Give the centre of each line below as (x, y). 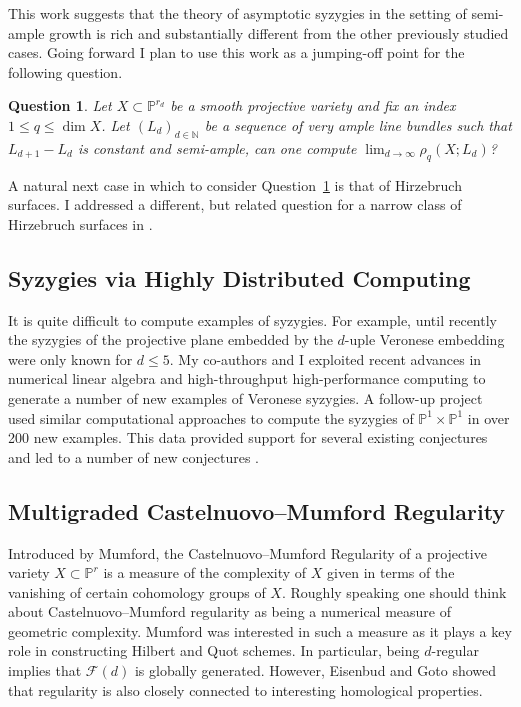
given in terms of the (391, 572)
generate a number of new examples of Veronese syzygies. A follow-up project (245, 397)
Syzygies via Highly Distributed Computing (239, 277)
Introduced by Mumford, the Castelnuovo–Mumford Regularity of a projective (247, 552)
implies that (45, 670)
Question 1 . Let (60, 105)
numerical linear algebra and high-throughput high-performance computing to (247, 378)
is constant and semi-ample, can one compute (217, 147)
